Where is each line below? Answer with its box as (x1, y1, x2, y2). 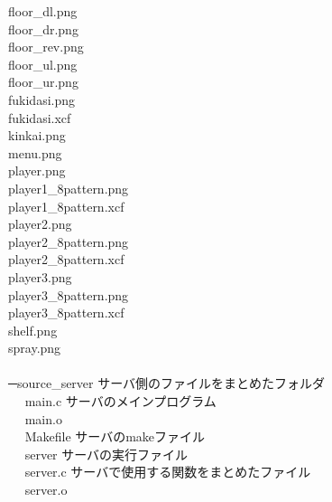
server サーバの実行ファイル (24, 444, 189, 463)
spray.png (8, 338, 61, 357)
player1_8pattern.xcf (8, 196, 124, 215)
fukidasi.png (8, 90, 76, 109)
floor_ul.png (8, 54, 78, 73)
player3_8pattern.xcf (8, 303, 124, 322)
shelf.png (8, 320, 58, 339)
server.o (24, 480, 68, 499)
